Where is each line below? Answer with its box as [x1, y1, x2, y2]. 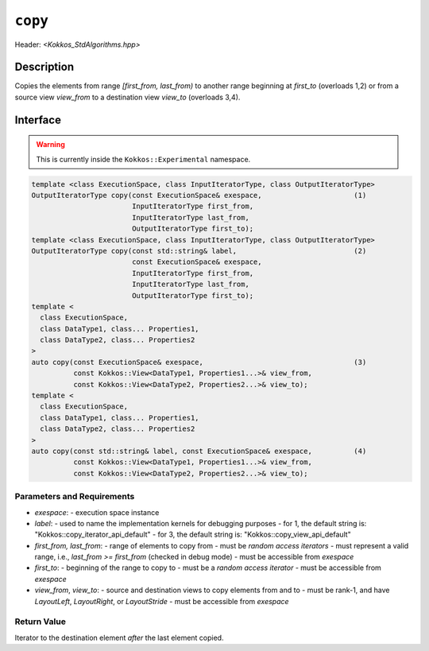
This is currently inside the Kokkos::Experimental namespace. [36, 154, 251, 164]
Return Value [14, 616, 67, 627]
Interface [14, 113, 61, 126]
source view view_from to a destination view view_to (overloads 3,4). [14, 92, 241, 102]
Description [14, 60, 75, 74]
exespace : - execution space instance [34, 507, 160, 517]
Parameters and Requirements [14, 491, 135, 502]
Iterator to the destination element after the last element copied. [14, 633, 224, 642]
